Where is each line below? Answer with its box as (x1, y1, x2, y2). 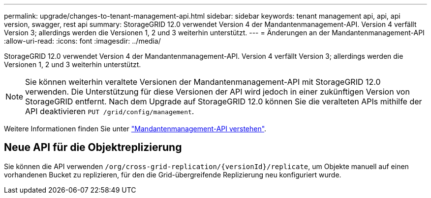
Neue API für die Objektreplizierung (4, 141, 182, 154)
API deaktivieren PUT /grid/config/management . (25, 106, 194, 116)
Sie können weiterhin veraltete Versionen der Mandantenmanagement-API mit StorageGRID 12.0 (25, 77, 381, 87)
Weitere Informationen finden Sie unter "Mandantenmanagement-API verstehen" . (4, 124, 267, 133)
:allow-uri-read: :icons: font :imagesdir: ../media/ (4, 37, 161, 45)
